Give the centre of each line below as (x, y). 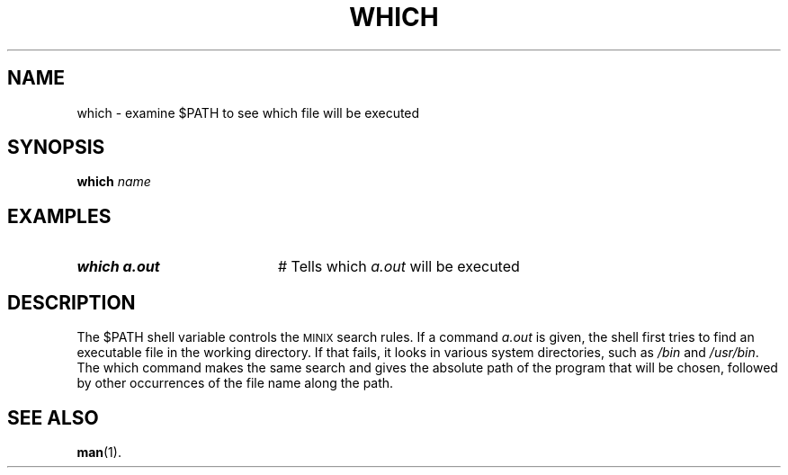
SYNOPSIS (56, 148)
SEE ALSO (53, 417)
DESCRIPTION (72, 302)
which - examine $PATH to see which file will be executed (248, 112)
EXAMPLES (59, 216)
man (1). (99, 452)
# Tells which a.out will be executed (398, 267)
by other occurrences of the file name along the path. (235, 383)
